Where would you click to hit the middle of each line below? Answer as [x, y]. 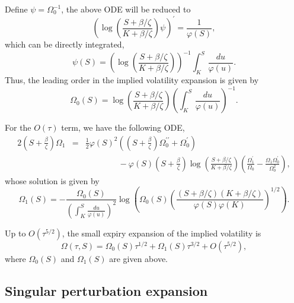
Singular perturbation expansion [106, 290]
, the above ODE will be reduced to [126, 9]
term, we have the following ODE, [123, 127]
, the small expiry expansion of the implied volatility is [162, 233]
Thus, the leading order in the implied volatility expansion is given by [132, 79]
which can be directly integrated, [65, 44]
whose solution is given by [52, 180]
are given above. [138, 258]
